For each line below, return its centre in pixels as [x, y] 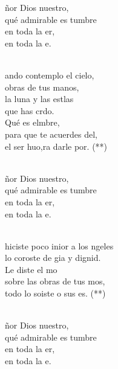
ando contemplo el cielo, [50, 75]
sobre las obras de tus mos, [55, 281]
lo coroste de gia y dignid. [53, 258]
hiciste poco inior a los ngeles [59, 245]
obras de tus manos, [42, 87]
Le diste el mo [31, 269]
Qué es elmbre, [32, 122]
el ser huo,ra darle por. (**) [56, 146]
